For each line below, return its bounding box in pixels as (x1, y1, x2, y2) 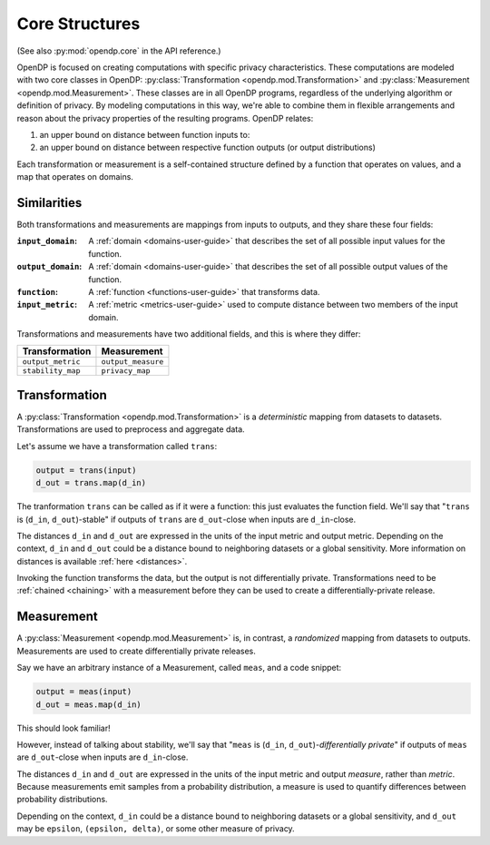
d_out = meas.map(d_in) (35, 699, 142, 710)
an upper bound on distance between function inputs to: (39, 129, 250, 140)
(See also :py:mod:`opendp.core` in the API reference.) (16, 45, 221, 56)
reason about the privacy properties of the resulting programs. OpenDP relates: (16, 113, 314, 123)
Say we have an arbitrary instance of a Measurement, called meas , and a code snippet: (16, 663, 342, 673)
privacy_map (101, 366, 151, 376)
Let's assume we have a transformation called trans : (16, 440, 218, 451)
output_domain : (16, 261, 83, 272)
